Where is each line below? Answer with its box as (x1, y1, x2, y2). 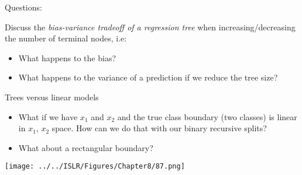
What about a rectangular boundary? (18, 141, 153, 153)
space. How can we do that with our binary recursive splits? (52, 122, 267, 134)
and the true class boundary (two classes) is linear (117, 110, 297, 123)
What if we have (18, 110, 78, 123)
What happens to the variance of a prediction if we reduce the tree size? (18, 71, 278, 83)
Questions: (5, 1, 42, 13)
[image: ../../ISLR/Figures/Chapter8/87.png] (5, 162, 185, 171)
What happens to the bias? (18, 51, 116, 64)
